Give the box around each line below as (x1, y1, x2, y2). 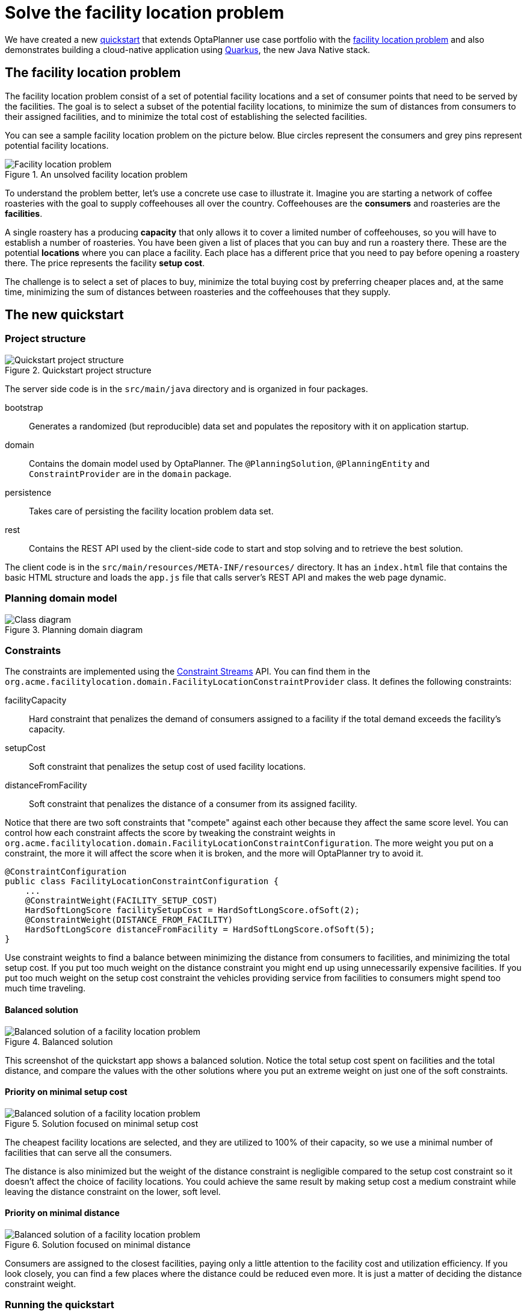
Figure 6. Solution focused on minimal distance (5, 1239, 191, 1250)
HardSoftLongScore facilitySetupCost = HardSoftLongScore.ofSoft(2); (25, 905, 360, 915)
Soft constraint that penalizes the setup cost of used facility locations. (29, 761, 306, 772)
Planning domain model (5, 592, 117, 605)
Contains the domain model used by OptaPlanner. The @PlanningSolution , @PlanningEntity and (29, 458, 430, 469)
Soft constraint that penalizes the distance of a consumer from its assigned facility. (29, 799, 357, 809)
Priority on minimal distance (5, 1208, 120, 1218)
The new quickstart (5, 307, 124, 323)
